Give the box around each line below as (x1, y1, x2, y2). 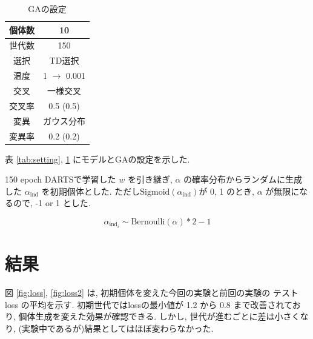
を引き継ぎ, (127, 173, 173, 186)
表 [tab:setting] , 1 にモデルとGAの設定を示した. (5, 152, 190, 165)
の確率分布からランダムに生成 (183, 173, 303, 186)
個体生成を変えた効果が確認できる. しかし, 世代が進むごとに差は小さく (18, 310, 300, 323)
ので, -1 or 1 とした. (13, 196, 91, 209)
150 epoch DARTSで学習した (5, 173, 116, 186)
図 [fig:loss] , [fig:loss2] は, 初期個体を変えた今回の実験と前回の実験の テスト (5, 286, 298, 299)
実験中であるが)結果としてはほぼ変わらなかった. (21, 321, 214, 334)
